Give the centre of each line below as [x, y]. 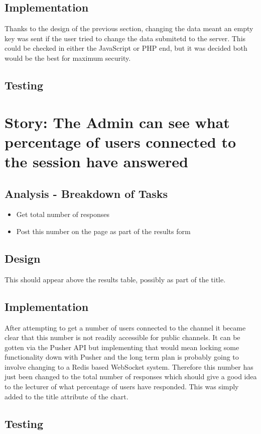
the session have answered [96, 161]
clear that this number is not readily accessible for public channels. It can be [122, 337]
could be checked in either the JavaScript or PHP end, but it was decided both [126, 48]
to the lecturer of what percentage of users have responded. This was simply [122, 387]
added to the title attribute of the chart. [67, 396]
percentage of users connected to [120, 141]
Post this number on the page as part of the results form [103, 231]
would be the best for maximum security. [68, 58]
